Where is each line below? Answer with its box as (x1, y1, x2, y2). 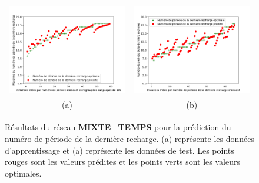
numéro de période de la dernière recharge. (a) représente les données (5, 132, 255, 144)
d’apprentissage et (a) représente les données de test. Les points (5, 144, 234, 156)
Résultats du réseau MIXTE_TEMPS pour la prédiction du (5, 121, 231, 133)
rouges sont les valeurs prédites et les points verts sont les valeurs (5, 155, 240, 168)
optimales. (5, 167, 42, 179)
